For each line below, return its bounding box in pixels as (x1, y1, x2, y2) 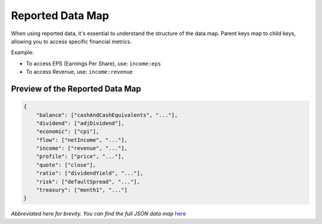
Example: (11, 49, 34, 56)
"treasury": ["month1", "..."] (36, 186, 128, 194)
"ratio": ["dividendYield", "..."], (36, 170, 143, 177)
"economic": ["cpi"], (36, 128, 100, 135)
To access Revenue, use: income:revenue (26, 69, 133, 76)
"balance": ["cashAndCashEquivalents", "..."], (36, 111, 178, 119)
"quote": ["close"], (36, 161, 97, 168)
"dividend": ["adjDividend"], (36, 120, 125, 126)
